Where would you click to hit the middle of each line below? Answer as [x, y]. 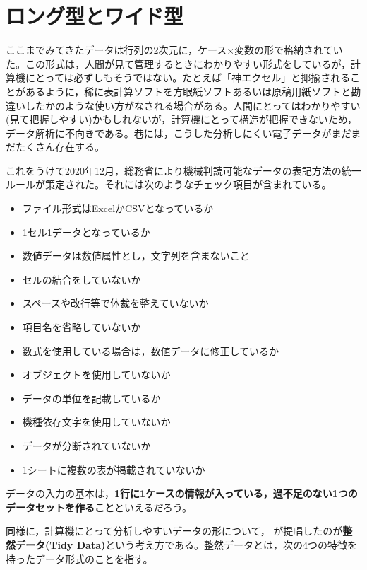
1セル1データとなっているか [86, 232]
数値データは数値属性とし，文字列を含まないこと [136, 256]
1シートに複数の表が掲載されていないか [114, 469]
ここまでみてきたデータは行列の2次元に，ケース [116, 50]
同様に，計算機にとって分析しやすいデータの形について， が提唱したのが [174, 531]
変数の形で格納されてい [289, 50]
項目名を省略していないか [82, 327]
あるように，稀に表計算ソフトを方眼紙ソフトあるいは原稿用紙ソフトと [188, 91]
